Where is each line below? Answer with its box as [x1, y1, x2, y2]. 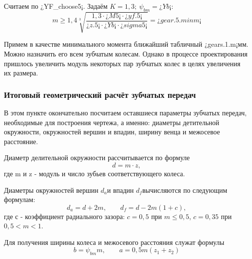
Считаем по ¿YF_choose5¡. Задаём [4, 1, 108, 11]
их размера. [4, 68, 38, 78]
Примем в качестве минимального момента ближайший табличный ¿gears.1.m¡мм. [4, 39, 249, 49]
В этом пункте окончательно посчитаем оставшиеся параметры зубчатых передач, [4, 107, 247, 117]
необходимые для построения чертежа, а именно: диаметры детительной [4, 117, 219, 127]
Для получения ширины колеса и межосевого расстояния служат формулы [4, 237, 225, 247]
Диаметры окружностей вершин [4, 185, 98, 195]
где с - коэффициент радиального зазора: [4, 211, 125, 221]
